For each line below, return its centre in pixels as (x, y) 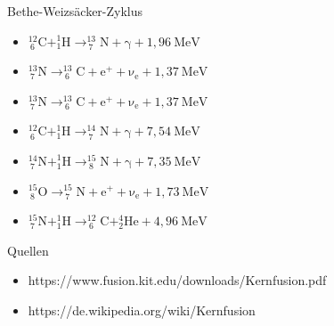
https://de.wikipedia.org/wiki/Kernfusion (142, 310)
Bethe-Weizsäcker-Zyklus (75, 11)
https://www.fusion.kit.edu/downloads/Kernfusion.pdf (177, 280)
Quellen (28, 250)
